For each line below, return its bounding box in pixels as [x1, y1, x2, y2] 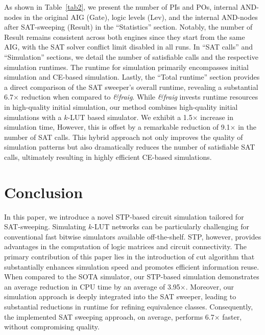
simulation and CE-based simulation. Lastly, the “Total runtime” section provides [4, 71, 260, 82]
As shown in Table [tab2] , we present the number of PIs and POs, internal [4, 2, 238, 12]
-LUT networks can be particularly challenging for [92, 221, 249, 232]
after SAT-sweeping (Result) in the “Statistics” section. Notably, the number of [4, 21, 253, 32]
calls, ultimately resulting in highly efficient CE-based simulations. [4, 151, 212, 162]
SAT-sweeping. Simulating [4, 221, 86, 232]
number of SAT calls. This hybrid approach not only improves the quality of [4, 131, 243, 142]
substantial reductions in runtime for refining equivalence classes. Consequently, [4, 301, 253, 312]
